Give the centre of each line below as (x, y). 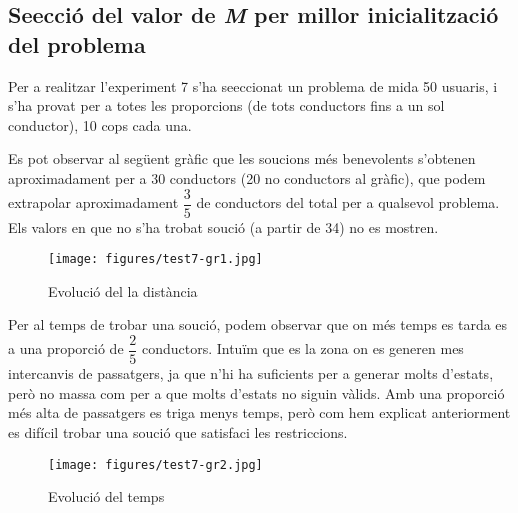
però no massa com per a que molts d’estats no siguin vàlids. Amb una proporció (256, 392)
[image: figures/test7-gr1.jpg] (155, 259)
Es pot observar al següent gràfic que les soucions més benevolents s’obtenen (242, 158)
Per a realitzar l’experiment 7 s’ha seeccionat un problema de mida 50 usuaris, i (253, 85)
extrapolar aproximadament (93, 202)
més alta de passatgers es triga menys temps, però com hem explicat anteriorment (259, 412)
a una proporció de (66, 348)
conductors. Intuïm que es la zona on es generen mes (302, 348)
